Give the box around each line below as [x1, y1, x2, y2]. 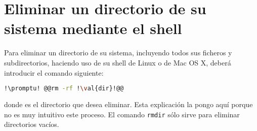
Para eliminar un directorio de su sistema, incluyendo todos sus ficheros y [4, 47, 232, 58]
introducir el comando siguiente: [4, 67, 104, 78]
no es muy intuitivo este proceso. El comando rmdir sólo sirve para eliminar [4, 109, 240, 119]
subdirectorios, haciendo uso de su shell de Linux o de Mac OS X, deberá [4, 57, 231, 68]
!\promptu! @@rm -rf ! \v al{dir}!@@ [4, 85, 124, 92]
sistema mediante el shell [4, 18, 182, 39]
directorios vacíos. [4, 119, 59, 129]
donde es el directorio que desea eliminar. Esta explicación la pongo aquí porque [4, 99, 253, 109]
